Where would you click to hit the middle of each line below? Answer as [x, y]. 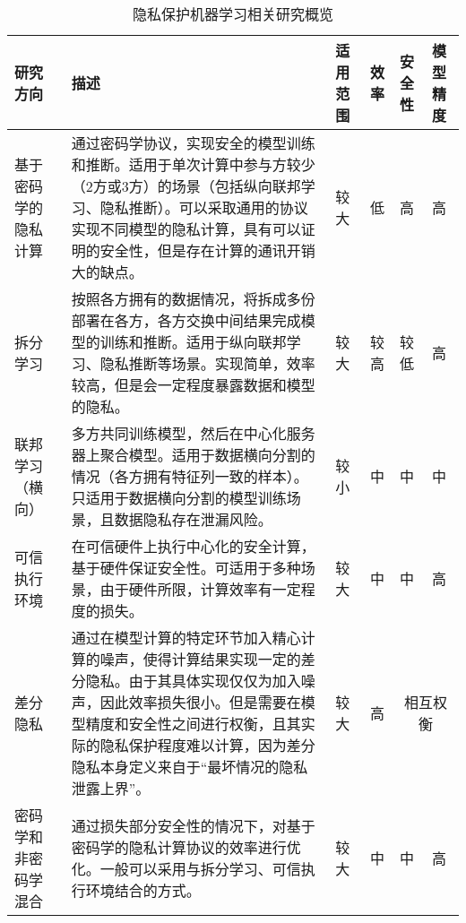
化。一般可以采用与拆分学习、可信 [186, 869]
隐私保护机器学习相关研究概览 [233, 14]
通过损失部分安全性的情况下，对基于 [193, 826]
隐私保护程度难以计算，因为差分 [207, 745]
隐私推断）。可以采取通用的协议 [204, 207]
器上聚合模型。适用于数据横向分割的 [193, 455]
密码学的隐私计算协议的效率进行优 [186, 847]
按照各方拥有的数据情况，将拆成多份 [193, 299]
